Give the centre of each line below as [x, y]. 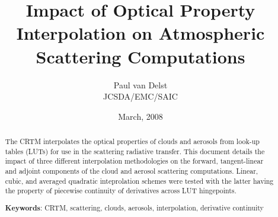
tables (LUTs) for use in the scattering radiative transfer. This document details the [135, 151]
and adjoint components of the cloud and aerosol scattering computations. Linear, [132, 171]
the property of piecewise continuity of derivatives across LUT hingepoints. [121, 191]
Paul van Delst [140, 84]
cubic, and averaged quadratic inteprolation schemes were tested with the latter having [139, 181]
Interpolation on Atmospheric [140, 33]
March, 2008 [140, 116]
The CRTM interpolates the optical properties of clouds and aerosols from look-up [132, 141]
